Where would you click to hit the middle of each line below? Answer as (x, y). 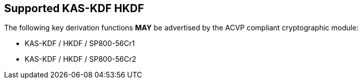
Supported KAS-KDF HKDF (74, 8)
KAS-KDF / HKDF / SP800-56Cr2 (80, 59)
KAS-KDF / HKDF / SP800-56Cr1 (80, 44)
